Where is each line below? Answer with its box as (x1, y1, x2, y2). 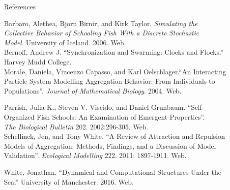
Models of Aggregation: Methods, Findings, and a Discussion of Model (4, 140, 216, 151)
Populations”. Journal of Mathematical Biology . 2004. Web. (4, 85, 182, 95)
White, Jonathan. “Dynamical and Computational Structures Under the (4, 166, 222, 177)
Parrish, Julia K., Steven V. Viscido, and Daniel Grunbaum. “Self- (4, 102, 204, 112)
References (4, 1, 36, 11)
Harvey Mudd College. (4, 56, 72, 66)
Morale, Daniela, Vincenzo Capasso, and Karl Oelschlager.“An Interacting (4, 66, 227, 76)
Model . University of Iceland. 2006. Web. (4, 37, 126, 47)
